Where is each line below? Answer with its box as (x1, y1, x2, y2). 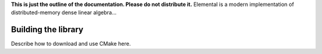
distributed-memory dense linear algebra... (11, 9, 117, 16)
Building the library (11, 24, 83, 35)
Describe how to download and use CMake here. (11, 40, 131, 47)
